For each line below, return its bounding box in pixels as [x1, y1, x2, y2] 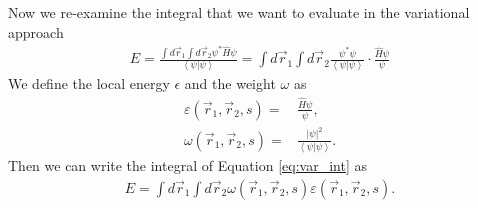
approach [8, 21, 64, 42]
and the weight [184, 73, 276, 94]
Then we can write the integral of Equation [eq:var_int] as [8, 155, 367, 176]
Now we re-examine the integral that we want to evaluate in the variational [8, 2, 470, 22]
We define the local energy [8, 73, 170, 94]
